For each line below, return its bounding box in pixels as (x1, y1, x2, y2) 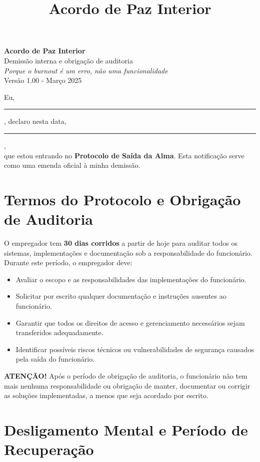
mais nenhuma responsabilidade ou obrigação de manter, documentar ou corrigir (4, 380, 250, 391)
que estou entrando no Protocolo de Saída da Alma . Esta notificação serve (4, 150, 244, 160)
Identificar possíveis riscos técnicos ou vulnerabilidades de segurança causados (15, 344, 254, 354)
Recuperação (4, 439, 94, 460)
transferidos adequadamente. (15, 327, 103, 338)
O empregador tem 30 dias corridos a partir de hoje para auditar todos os (4, 238, 237, 248)
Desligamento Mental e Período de (4, 419, 248, 440)
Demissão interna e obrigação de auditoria (4, 55, 133, 65)
